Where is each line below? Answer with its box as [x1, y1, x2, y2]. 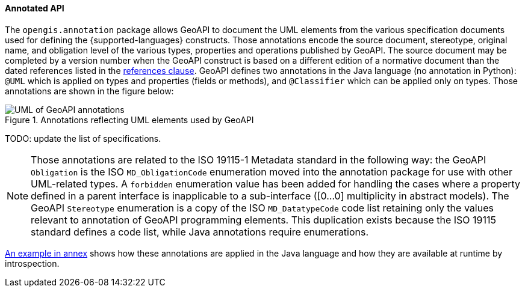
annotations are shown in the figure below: [5, 85, 174, 96]
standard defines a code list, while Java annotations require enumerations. [31, 225, 369, 238]
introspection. [5, 258, 60, 269]
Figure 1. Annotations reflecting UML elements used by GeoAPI [5, 114, 254, 125]
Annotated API [5, 3, 64, 13]
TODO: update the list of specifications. [5, 133, 161, 144]
